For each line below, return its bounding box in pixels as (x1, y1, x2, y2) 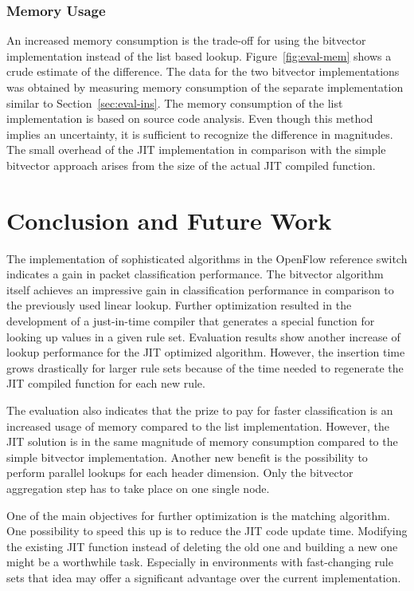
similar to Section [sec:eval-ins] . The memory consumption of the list (6, 94, 343, 111)
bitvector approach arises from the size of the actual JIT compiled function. (6, 156, 376, 173)
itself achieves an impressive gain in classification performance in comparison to (6, 281, 394, 297)
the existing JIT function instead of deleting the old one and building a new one (6, 538, 398, 554)
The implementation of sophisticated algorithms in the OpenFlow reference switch (6, 250, 408, 266)
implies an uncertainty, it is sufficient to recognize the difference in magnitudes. (6, 125, 393, 142)
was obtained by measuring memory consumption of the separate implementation (6, 79, 404, 95)
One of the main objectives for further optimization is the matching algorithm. (6, 506, 390, 523)
